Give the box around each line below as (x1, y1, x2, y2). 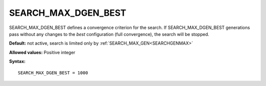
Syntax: (9, 58, 26, 64)
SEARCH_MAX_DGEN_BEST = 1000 (18, 70, 88, 76)
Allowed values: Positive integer (9, 49, 76, 55)
